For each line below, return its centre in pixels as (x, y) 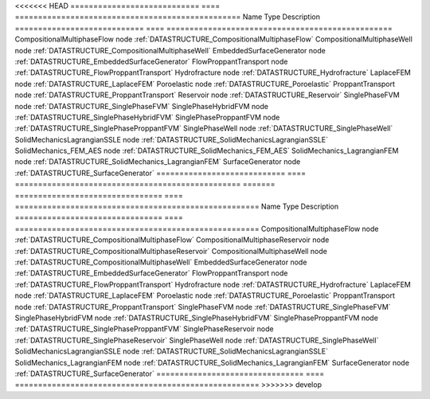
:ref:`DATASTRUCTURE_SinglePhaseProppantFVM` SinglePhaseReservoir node (144, 329)
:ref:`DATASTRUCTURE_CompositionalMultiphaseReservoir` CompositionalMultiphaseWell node (171, 251)
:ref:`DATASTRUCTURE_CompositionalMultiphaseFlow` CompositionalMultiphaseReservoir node (172, 240)
